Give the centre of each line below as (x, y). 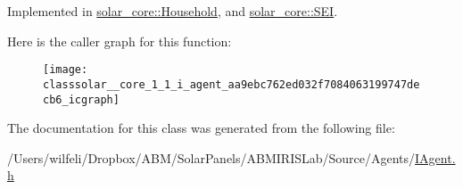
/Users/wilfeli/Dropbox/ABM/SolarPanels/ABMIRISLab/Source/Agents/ (211, 157)
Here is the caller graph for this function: (120, 41)
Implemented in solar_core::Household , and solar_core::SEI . (173, 11)
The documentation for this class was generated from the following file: (201, 128)
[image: (66, 70)
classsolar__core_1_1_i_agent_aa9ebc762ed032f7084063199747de (231, 84)
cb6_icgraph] (81, 99)
